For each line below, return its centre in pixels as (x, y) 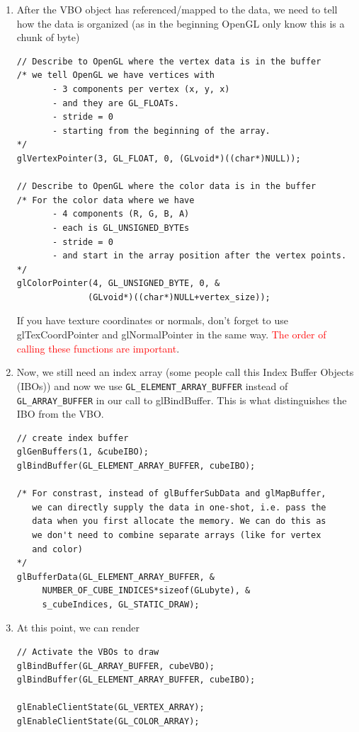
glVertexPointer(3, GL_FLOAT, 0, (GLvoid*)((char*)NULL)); (159, 158)
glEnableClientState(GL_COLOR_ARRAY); (108, 722)
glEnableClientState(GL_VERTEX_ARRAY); (110, 708)
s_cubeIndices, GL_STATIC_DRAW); (121, 604)
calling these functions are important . (98, 348)
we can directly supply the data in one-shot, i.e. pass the (179, 507)
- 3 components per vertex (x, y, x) (141, 89)
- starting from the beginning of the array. (161, 131)
